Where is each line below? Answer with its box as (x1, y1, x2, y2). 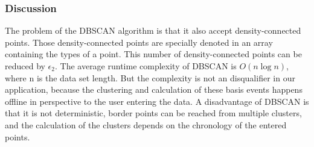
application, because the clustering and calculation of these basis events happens (5, 83, 303, 96)
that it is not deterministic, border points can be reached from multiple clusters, (5, 107, 302, 119)
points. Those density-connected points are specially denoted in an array (5, 36, 273, 48)
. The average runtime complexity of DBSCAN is (54, 60, 237, 72)
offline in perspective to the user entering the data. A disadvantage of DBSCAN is (5, 95, 309, 107)
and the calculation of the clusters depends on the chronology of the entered (5, 118, 287, 131)
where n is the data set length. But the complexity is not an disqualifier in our (5, 71, 295, 84)
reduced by (5, 60, 45, 72)
